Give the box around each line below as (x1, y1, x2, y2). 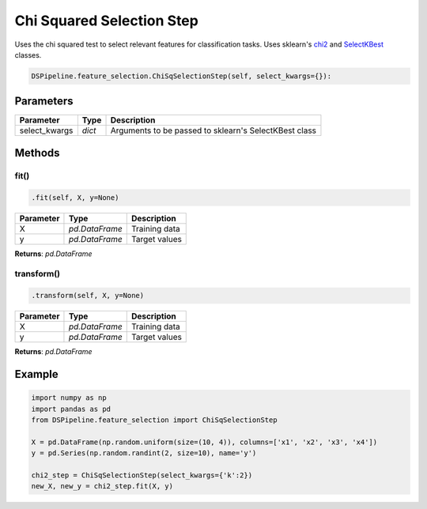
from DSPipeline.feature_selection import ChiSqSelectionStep (31, 415, 278, 424)
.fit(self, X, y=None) (31, 193, 119, 202)
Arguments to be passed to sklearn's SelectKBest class (110, 125, 316, 136)
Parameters (14, 95, 74, 108)
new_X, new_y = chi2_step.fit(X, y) (31, 482, 174, 491)
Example (14, 368, 59, 381)
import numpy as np (31, 394, 107, 402)
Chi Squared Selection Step (14, 12, 199, 29)
